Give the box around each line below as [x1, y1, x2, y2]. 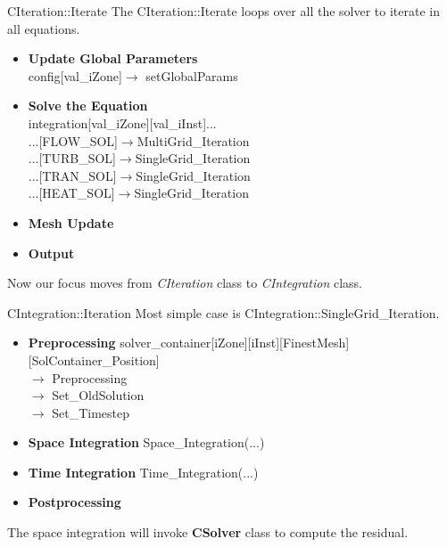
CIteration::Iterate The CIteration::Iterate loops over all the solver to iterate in [7, 2, 440, 20]
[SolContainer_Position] [28, 350, 160, 369]
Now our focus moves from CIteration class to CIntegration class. [7, 273, 362, 292]
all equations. [7, 19, 80, 37]
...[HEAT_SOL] [28, 184, 115, 202]
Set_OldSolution [52, 386, 145, 404]
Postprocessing [28, 493, 121, 511]
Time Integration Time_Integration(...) [28, 462, 259, 481]
